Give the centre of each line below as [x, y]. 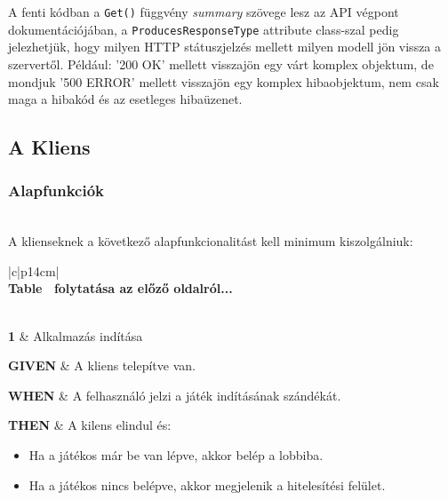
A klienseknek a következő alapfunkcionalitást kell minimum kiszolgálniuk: [211, 241]
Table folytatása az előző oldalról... [120, 288]
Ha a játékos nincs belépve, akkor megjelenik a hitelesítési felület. [207, 484]
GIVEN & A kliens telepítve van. [102, 365]
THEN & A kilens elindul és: [90, 425]
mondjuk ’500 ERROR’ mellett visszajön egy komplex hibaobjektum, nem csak [224, 81]
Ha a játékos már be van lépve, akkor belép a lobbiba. [176, 455]
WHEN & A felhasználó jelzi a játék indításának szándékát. [175, 395]
